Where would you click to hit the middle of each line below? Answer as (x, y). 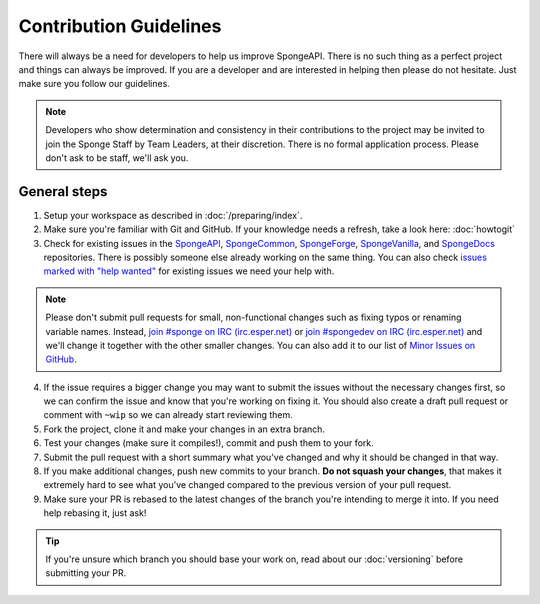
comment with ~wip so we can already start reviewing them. (168, 415)
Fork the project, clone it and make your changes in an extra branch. (184, 429)
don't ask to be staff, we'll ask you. (117, 157)
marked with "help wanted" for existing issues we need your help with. (189, 271)
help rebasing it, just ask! (95, 513)
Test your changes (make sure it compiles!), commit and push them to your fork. (208, 443)
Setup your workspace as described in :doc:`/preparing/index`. (173, 215)
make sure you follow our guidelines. (94, 84)
